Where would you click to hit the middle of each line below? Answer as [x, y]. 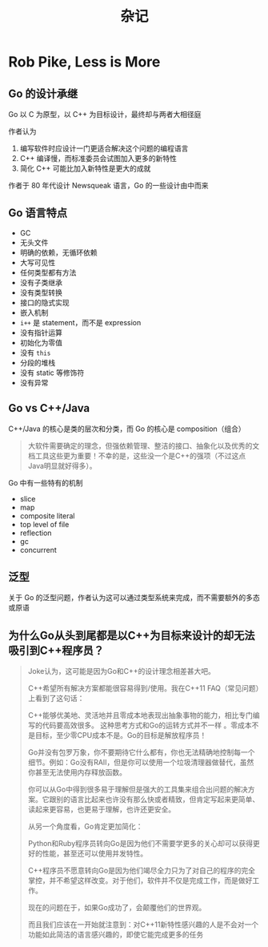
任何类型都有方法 [48, 272]
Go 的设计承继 [43, 93]
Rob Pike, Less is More [84, 62]
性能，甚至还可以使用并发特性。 [95, 853]
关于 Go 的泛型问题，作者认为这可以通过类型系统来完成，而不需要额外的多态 [134, 598]
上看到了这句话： [56, 699]
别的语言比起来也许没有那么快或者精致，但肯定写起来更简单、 [158, 800]
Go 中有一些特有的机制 [46, 482]
